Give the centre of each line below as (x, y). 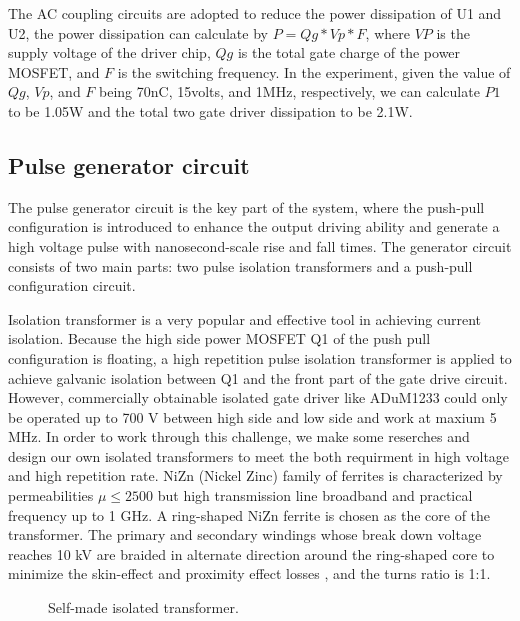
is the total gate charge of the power (349, 52)
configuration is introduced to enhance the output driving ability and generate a (254, 226)
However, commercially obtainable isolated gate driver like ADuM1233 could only (258, 397)
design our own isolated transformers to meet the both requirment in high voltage (259, 455)
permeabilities (51, 495)
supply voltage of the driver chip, (109, 52)
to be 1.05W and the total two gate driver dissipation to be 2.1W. (210, 110)
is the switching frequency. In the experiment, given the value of (314, 71)
